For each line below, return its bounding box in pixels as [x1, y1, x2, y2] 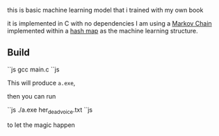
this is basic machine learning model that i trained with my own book [7, 6, 204, 14]
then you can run [7, 92, 56, 100]
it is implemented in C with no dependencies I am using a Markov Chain [7, 19, 212, 27]
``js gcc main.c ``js [7, 65, 60, 74]
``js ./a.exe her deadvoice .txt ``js [7, 105, 92, 115]
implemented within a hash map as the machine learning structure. [7, 27, 198, 35]
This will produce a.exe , [7, 78, 76, 87]
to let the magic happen [7, 121, 75, 129]
